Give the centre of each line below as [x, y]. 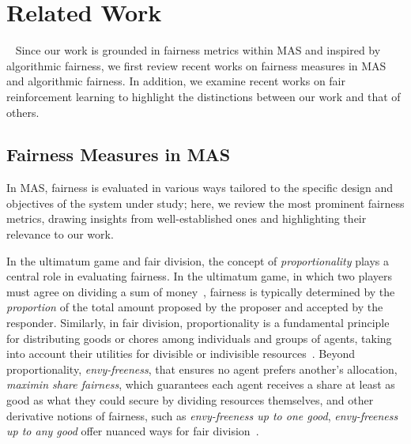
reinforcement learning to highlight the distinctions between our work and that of [204, 96]
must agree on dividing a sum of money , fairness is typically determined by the [201, 291]
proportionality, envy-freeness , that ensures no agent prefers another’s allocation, [202, 369]
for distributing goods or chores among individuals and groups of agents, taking [199, 338]
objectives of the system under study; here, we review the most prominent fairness [205, 203]
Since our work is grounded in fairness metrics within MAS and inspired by [198, 50]
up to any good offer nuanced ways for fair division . [133, 431]
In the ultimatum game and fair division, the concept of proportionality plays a [198, 260]
